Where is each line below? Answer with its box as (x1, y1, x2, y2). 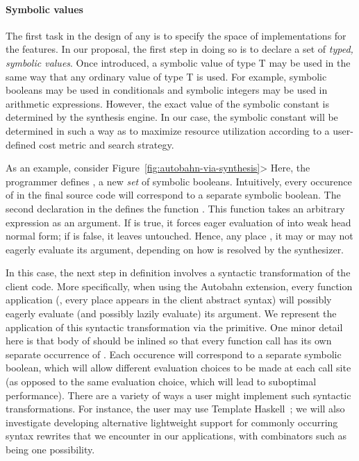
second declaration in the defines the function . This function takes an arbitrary (6, 201, 345, 215)
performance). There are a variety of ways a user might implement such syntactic (6, 387, 351, 402)
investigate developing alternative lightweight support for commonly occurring (6, 414, 338, 429)
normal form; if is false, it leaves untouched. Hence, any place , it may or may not (6, 228, 353, 243)
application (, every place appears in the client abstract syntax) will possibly (6, 292, 332, 307)
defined (6, 137, 36, 151)
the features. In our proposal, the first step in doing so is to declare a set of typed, (6, 42, 353, 56)
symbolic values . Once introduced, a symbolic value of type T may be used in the (6, 55, 351, 69)
